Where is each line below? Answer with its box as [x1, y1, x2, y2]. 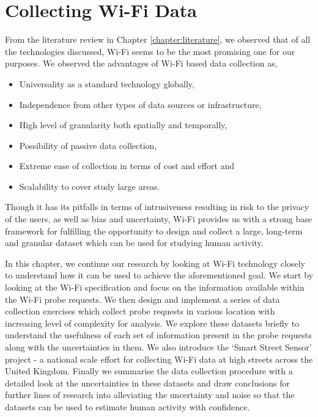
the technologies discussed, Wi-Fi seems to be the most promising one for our [5, 45, 295, 57]
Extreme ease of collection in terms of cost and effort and [19, 159, 235, 172]
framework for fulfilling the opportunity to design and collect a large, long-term [5, 224, 303, 237]
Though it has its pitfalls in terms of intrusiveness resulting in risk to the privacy [5, 200, 309, 213]
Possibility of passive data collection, [19, 139, 157, 151]
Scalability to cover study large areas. [19, 179, 160, 192]
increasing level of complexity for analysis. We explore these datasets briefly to [5, 316, 300, 329]
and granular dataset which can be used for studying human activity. [5, 236, 264, 249]
